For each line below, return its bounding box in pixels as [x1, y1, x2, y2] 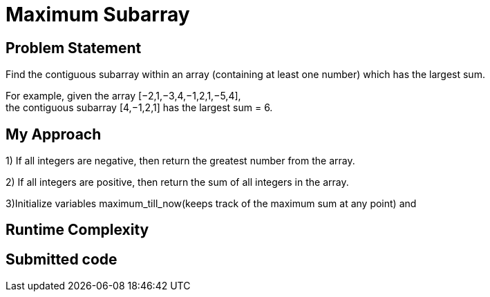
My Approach [6, 125, 102, 143]
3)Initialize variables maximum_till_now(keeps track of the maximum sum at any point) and [6, 198, 417, 210]
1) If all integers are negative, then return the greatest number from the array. [6, 155, 355, 167]
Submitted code [6, 250, 117, 268]
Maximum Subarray [6, 3, 190, 26]
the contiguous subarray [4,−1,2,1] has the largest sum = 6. [6, 102, 273, 114]
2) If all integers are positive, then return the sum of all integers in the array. [6, 176, 349, 189]
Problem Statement [6, 39, 142, 57]
